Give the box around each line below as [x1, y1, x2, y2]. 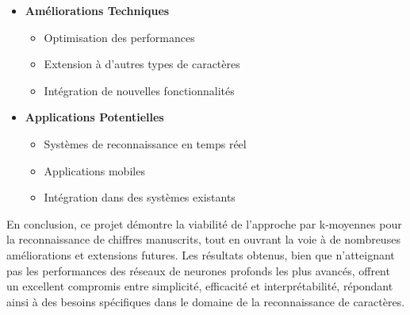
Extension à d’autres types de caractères [44, 56, 240, 72]
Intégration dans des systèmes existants [44, 189, 236, 206]
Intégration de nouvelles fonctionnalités [44, 82, 235, 98]
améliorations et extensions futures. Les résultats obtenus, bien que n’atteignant [6, 246, 395, 263]
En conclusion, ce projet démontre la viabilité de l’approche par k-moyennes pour [6, 215, 402, 232]
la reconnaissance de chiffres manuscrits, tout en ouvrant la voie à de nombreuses [6, 231, 400, 248]
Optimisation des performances [44, 29, 195, 45]
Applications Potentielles [25, 109, 164, 125]
